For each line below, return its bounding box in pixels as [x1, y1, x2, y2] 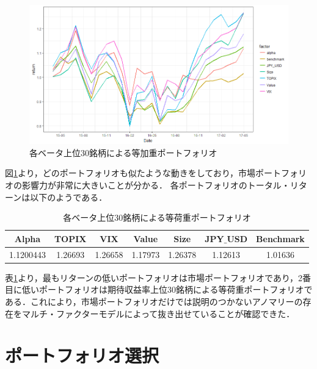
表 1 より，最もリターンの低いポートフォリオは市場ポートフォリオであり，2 [5, 271, 302, 284]
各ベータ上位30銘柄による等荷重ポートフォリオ [63, 211, 251, 224]
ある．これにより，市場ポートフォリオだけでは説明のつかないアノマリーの [5, 295, 303, 307]
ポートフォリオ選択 [5, 343, 159, 368]
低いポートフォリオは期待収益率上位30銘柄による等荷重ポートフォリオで [21, 283, 313, 296]
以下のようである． [30, 190, 107, 203]
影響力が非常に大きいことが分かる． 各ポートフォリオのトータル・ [21, 179, 290, 192]
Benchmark [256, 232, 305, 245]
